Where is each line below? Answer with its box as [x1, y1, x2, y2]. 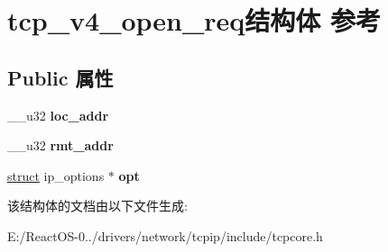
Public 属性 [7, 63, 114, 91]
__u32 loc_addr [7, 105, 109, 124]
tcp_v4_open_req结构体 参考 [7, 2, 382, 39]
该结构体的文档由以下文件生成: [7, 196, 188, 215]
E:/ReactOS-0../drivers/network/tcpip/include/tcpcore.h [7, 226, 323, 245]
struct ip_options [7, 166, 105, 184]
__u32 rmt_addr [7, 136, 114, 155]
